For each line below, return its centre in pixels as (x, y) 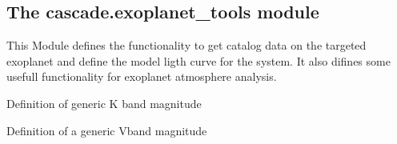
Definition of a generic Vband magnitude (107, 130)
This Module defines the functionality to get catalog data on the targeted (186, 45)
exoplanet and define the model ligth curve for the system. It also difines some (198, 60)
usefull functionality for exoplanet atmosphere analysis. (142, 76)
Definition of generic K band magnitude (104, 103)
